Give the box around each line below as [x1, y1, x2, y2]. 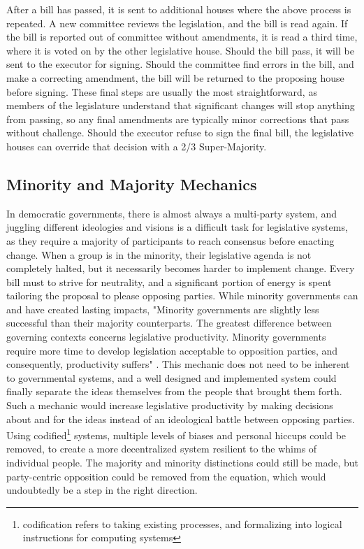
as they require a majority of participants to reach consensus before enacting [6, 233, 335, 248]
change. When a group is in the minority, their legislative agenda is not [6, 247, 312, 262]
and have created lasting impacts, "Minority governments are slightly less [6, 301, 319, 316]
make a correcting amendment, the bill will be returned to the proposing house [6, 70, 344, 85]
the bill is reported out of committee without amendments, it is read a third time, [6, 29, 358, 44]
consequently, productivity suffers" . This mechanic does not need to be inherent [6, 357, 350, 371]
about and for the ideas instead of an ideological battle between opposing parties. [6, 411, 355, 426]
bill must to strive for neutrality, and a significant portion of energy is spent [6, 274, 332, 289]
